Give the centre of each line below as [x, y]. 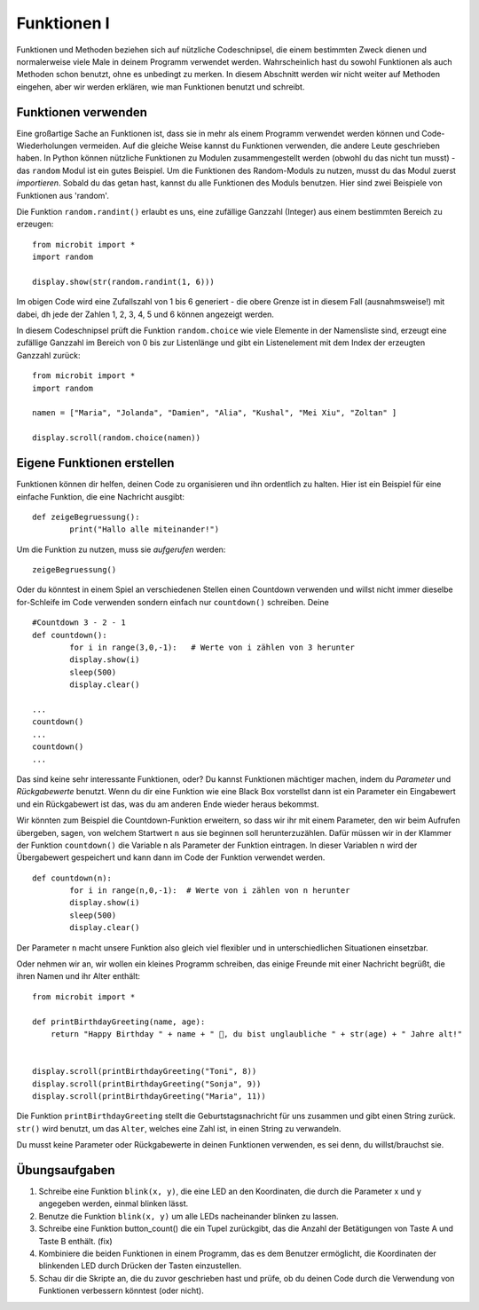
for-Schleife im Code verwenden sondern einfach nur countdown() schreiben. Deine [173, 602]
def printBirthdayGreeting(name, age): [119, 1022]
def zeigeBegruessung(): [86, 517]
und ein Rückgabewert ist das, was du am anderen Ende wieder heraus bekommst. [168, 804]
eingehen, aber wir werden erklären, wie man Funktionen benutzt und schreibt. [161, 87]
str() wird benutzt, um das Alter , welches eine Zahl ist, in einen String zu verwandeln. [179, 1128]
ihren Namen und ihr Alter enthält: [79, 976]
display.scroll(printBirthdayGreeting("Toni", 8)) [145, 1071]
